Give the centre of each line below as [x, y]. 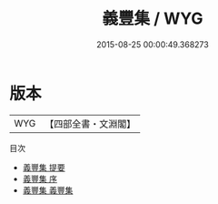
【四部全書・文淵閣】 [90, 124]
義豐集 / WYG [153, 19]
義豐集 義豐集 [48, 190]
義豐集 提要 [44, 167]
